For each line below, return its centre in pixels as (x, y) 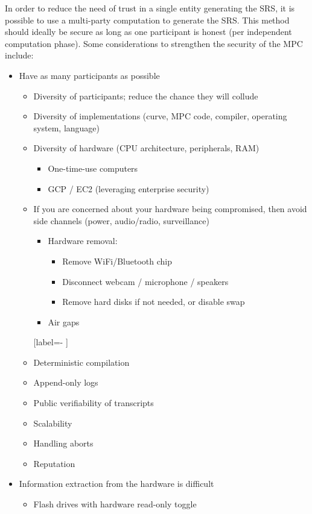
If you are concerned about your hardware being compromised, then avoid (170, 209)
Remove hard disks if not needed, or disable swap (154, 302)
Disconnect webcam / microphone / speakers (145, 281)
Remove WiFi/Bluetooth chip (117, 261)
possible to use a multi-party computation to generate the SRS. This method (147, 20)
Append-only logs (66, 382)
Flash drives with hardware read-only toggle (115, 504)
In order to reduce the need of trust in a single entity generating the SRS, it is (150, 8)
